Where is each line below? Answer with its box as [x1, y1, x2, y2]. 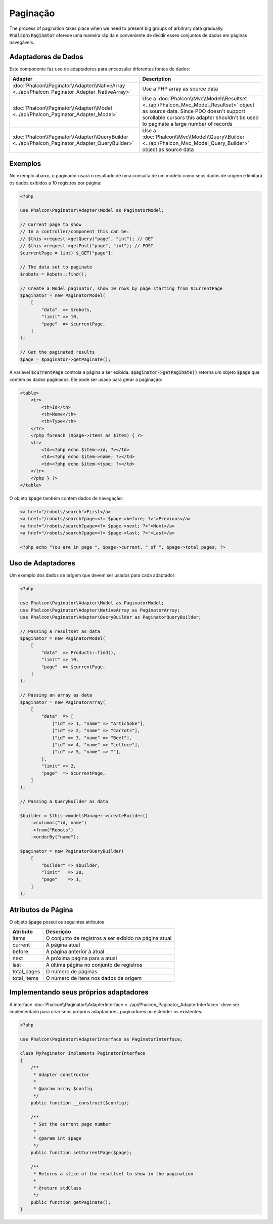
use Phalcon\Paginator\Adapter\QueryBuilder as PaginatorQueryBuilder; [20, 614, 202, 620]
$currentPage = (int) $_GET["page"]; [20, 250, 114, 256]
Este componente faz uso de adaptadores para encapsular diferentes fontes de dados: [9, 66, 191, 72]
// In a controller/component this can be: [20, 228, 130, 235]
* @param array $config [33, 1086, 93, 1092]
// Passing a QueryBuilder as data [20, 798, 108, 805]
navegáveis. [9, 40, 35, 46]
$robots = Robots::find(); [20, 271, 87, 277]
